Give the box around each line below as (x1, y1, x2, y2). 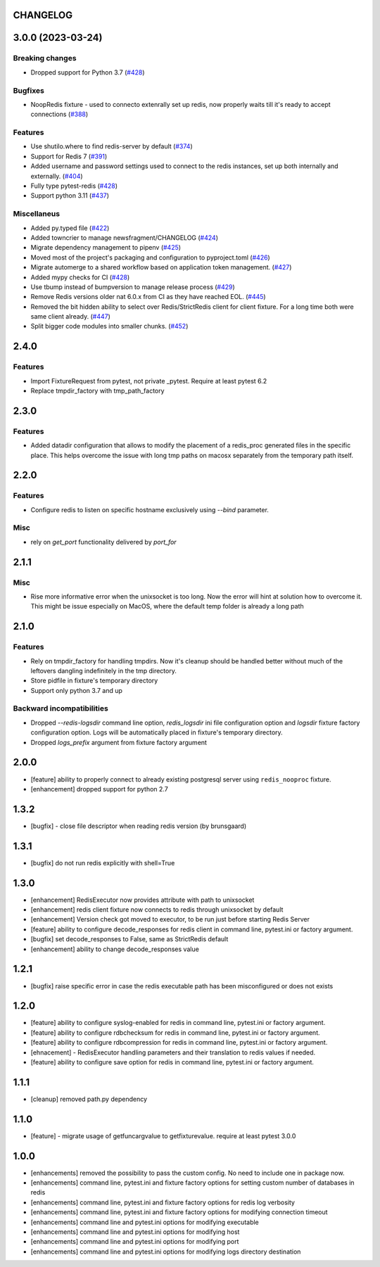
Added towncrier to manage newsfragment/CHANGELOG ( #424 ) (30, 233, 218, 242)
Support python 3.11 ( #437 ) (30, 191, 109, 200)
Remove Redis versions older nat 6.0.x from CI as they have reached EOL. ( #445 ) (30, 293, 267, 301)
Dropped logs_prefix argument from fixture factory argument (30, 738, 208, 746)
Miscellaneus (13, 209, 60, 219)
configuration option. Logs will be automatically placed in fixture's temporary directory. (30, 728, 283, 737)
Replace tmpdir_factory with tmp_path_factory (30, 387, 165, 395)
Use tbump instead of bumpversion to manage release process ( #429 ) (30, 282, 235, 291)
